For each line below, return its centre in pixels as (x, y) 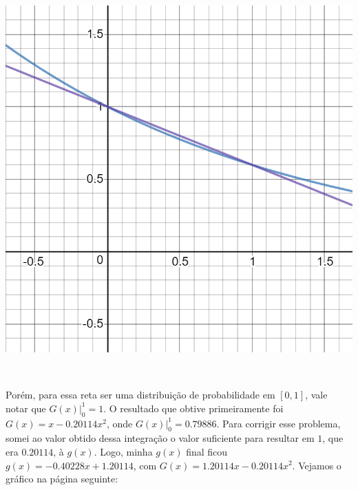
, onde (119, 423)
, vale (316, 395)
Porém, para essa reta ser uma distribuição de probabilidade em (140, 395)
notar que (26, 408)
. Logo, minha (123, 451)
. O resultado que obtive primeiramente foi (193, 408)
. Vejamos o (317, 465)
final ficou (207, 451)
